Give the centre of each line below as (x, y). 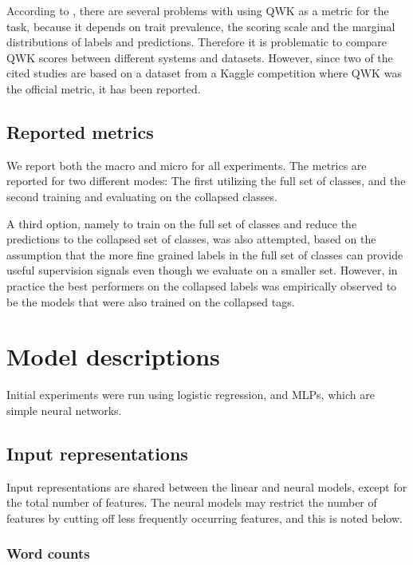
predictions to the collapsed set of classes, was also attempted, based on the (191, 239)
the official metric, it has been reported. (104, 88)
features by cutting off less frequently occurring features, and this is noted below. (205, 518)
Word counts (48, 553)
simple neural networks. (64, 410)
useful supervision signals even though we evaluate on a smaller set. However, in (202, 270)
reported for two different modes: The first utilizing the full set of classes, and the (206, 181)
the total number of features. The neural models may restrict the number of (192, 502)
